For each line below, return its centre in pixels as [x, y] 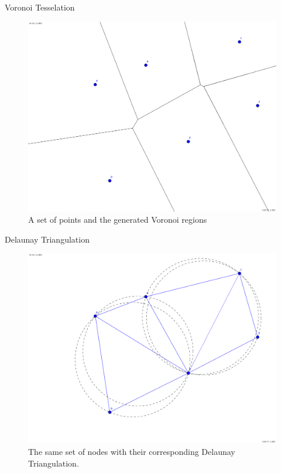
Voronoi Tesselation [40, 7]
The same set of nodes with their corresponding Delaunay [132, 452]
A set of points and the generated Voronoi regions [118, 220]
